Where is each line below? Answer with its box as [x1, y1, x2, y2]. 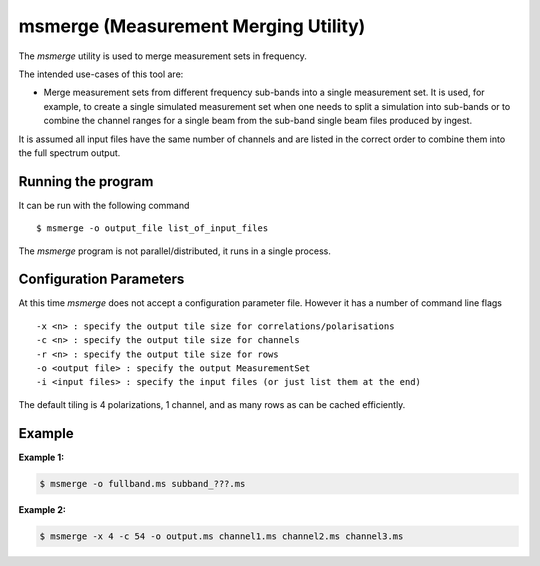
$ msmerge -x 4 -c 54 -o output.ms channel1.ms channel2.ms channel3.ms [39, 530, 404, 542]
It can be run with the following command [18, 199, 190, 211]
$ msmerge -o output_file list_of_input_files [36, 223, 269, 234]
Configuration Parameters [18, 271, 185, 288]
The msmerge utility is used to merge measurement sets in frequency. [18, 50, 307, 62]
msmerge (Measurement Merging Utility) [18, 15, 366, 37]
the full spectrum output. [18, 146, 121, 159]
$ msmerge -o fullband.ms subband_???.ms [39, 478, 246, 489]
